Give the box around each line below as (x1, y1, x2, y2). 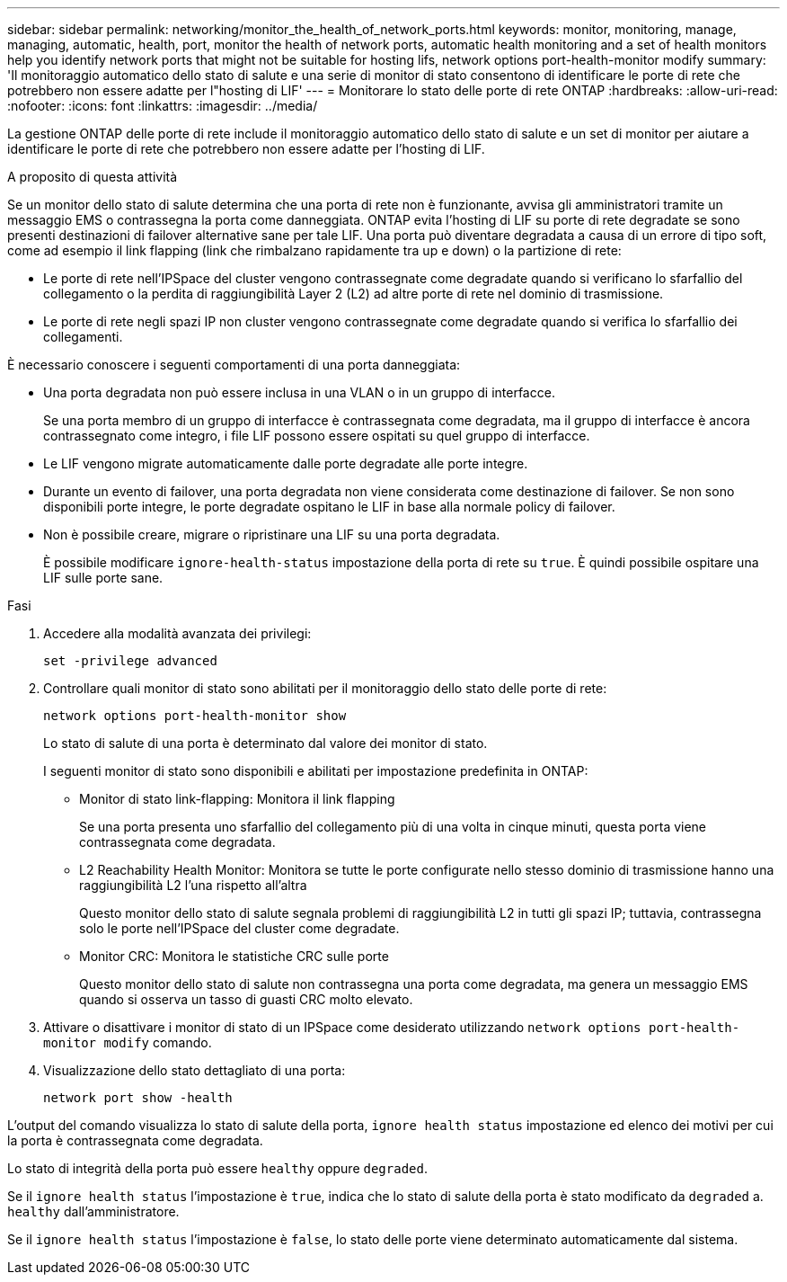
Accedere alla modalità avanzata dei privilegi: (43, 626, 312, 641)
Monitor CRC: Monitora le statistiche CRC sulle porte (79, 948, 389, 964)
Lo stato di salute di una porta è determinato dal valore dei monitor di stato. (43, 735, 488, 751)
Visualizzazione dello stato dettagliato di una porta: (43, 1063, 346, 1078)
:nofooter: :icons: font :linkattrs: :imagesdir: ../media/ (7, 98, 318, 113)
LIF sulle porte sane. (43, 570, 164, 585)
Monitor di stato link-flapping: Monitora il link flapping (79, 791, 395, 806)
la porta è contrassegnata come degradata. (7, 1133, 263, 1148)
